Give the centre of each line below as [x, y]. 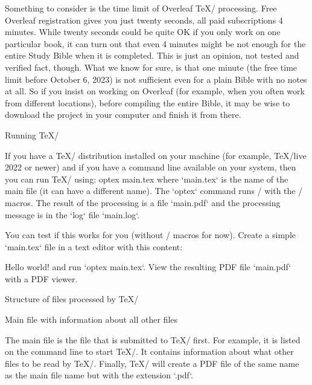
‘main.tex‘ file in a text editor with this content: [94, 246]
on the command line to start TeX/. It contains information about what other [149, 351]
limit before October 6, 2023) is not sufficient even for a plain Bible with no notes [156, 79]
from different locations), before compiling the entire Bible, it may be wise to [148, 102]
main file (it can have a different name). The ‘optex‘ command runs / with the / [154, 191]
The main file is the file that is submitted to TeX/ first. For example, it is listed [153, 339]
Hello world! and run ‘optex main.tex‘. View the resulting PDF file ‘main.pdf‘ [148, 267]
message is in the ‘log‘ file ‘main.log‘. [72, 214]
